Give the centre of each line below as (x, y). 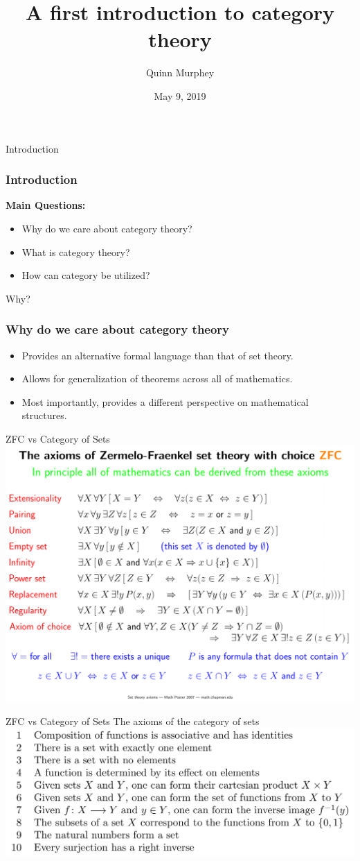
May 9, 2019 (180, 95)
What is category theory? (76, 252)
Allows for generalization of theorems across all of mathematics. (157, 378)
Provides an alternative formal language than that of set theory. (157, 355)
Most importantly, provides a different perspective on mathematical (165, 401)
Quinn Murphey (180, 73)
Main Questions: (46, 205)
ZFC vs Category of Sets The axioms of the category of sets (133, 721)
